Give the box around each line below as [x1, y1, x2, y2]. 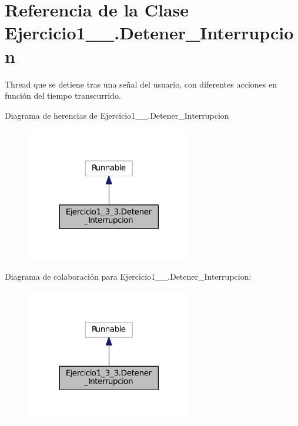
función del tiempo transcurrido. [5, 89, 121, 102]
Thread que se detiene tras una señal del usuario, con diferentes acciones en [5, 78, 277, 90]
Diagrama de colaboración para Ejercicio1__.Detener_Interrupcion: [5, 270, 252, 283]
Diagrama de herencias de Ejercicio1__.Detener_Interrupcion [5, 109, 229, 121]
